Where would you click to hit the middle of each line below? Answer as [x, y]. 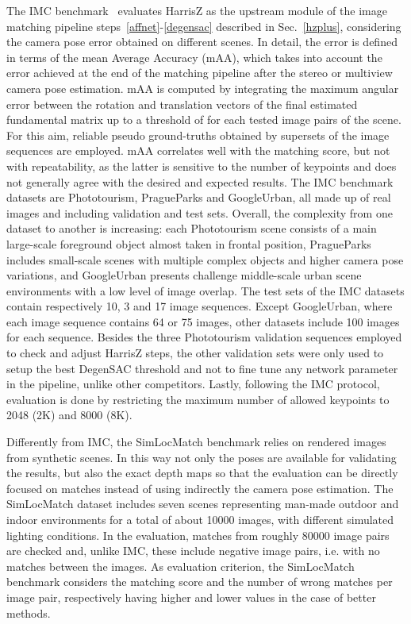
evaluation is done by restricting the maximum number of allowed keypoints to [198, 399]
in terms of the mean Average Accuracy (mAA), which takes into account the [194, 57]
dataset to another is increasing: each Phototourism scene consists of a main [192, 228]
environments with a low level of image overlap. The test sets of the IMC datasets [205, 290]
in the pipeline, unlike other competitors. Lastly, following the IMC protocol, [193, 384]
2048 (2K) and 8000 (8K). [69, 415]
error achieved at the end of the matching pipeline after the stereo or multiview [200, 73]
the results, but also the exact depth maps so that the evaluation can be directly [202, 473]
